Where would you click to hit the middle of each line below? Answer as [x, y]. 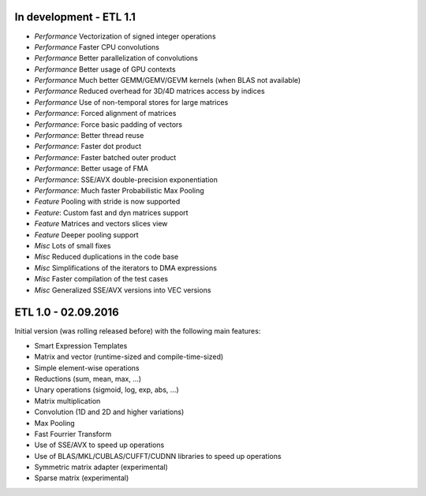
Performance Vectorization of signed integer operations [125, 36]
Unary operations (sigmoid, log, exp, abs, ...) [106, 390]
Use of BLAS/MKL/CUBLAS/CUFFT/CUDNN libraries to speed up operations [158, 456]
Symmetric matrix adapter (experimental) [101, 467]
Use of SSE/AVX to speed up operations [99, 445]
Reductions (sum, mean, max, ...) [88, 379]
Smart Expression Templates [81, 345]
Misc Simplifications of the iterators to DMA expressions [125, 267]
